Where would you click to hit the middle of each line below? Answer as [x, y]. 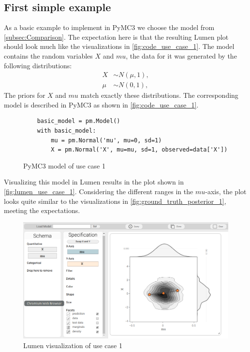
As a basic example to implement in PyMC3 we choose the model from [109, 27]
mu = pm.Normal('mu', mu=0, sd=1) [106, 140]
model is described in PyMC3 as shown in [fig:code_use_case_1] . [101, 104]
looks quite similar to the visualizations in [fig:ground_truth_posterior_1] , [115, 201]
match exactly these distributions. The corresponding [159, 95]
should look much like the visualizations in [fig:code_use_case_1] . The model [119, 46]
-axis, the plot [226, 191]
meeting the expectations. [42, 210]
